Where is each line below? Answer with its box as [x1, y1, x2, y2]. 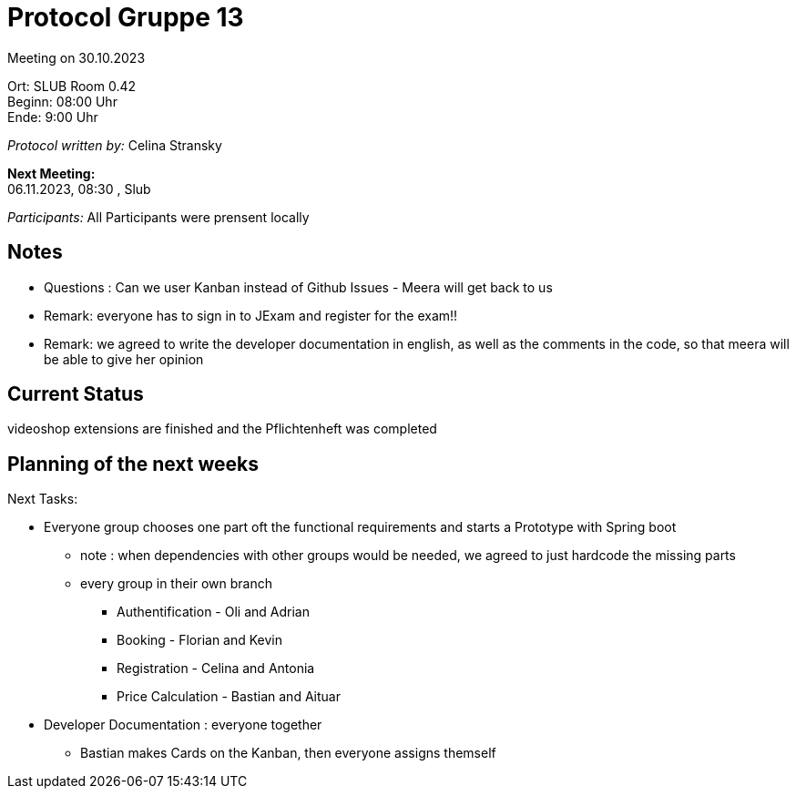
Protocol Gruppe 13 [7, 2, 244, 33]
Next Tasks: [7, 491, 78, 507]
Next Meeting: [7, 165, 96, 181]
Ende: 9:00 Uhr [7, 108, 98, 125]
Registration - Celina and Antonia [117, 660, 315, 677]
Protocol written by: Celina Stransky [7, 137, 222, 153]
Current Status [7, 383, 144, 406]
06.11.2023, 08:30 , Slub [7, 180, 151, 197]
